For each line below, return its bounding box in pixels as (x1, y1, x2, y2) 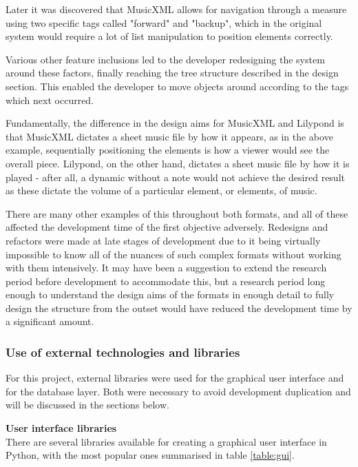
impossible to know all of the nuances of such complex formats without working (6, 247, 341, 261)
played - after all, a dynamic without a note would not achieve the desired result (6, 169, 345, 184)
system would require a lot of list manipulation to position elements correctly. (6, 29, 333, 43)
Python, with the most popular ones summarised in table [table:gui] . (6, 448, 295, 462)
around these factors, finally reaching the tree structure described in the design (6, 65, 339, 80)
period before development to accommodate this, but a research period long (6, 273, 326, 288)
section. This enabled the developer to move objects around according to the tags (6, 79, 349, 93)
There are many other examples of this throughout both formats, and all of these (6, 206, 348, 220)
